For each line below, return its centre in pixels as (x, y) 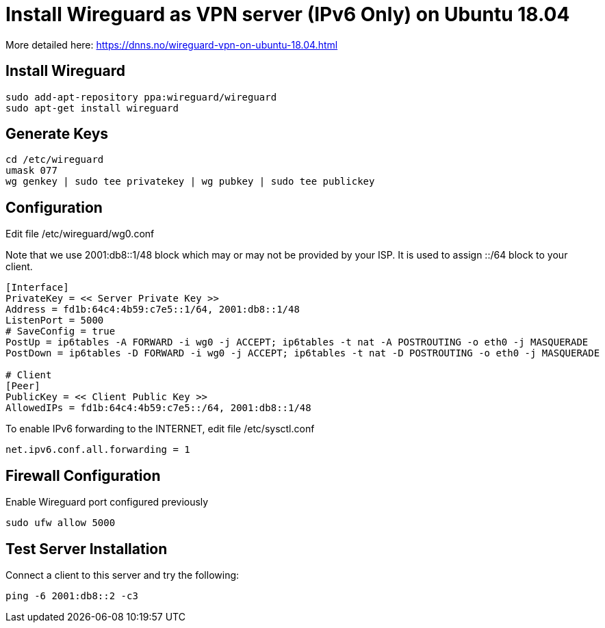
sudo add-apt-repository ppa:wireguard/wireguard (141, 97)
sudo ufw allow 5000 (61, 523)
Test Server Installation (87, 549)
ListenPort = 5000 (55, 320)
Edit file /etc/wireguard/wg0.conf (80, 234)
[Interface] (37, 288)
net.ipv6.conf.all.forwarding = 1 (98, 450)
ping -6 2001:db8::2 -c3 (72, 596)
